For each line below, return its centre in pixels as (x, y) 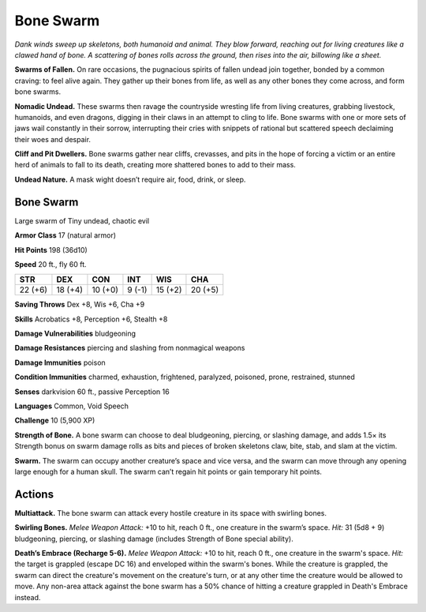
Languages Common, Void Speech (72, 406)
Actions (34, 494)
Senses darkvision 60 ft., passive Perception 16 (92, 392)
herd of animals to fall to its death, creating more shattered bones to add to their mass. (155, 165)
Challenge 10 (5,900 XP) (55, 421)
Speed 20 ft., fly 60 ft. (50, 264)
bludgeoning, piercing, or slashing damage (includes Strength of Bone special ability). (154, 539)
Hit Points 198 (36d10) (51, 250)
